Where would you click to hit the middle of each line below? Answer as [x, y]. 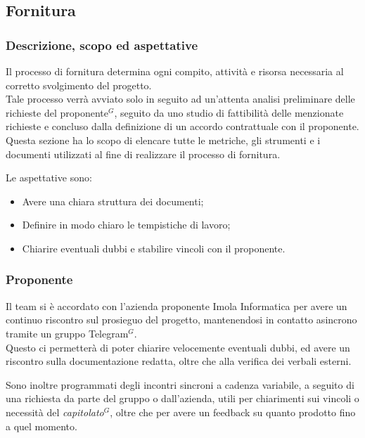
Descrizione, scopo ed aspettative [102, 45]
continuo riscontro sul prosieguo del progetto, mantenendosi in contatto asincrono [181, 320]
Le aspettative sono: [49, 178]
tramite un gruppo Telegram [67, 333]
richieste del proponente [57, 112]
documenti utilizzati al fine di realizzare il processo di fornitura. [143, 154]
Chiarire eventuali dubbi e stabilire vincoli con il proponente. [154, 248]
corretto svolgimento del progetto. [79, 85]
